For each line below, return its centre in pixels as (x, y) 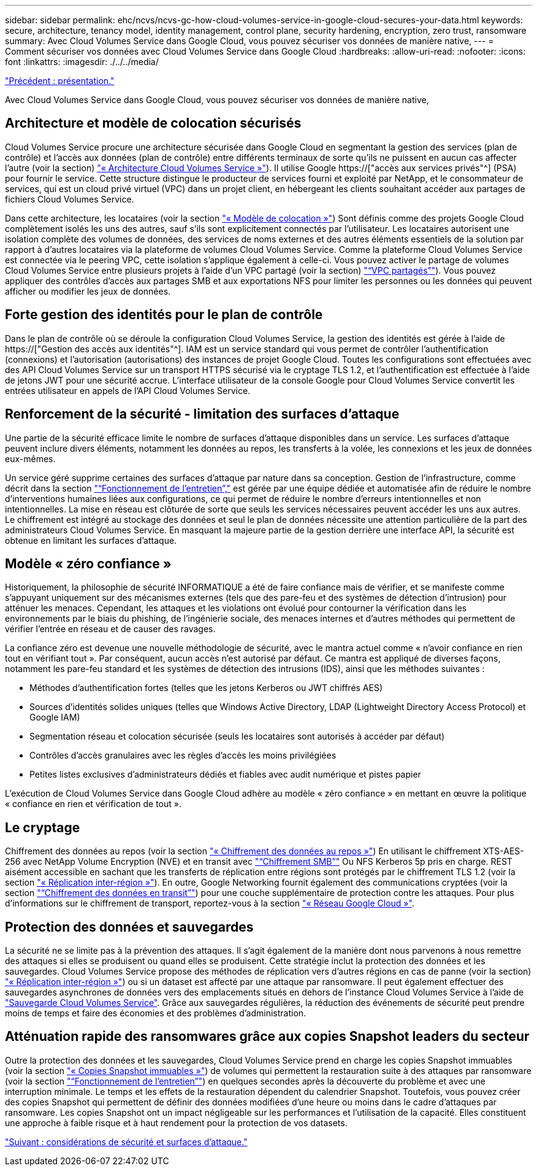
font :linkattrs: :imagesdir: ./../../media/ (82, 62)
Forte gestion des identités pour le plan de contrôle (164, 315)
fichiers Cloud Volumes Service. (70, 199)
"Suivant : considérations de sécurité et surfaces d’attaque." (126, 1142)
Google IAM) (55, 717)
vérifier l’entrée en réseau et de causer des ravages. (110, 629)
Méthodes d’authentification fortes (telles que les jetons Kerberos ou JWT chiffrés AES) (206, 688)
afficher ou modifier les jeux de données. (88, 291)
